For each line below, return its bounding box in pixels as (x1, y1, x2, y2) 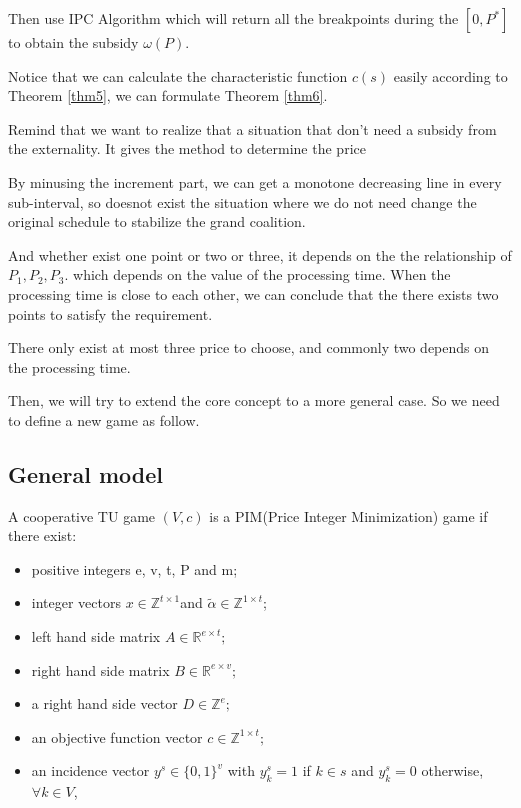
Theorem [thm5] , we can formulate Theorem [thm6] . (8, 85, 328, 106)
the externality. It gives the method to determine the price (8, 138, 366, 159)
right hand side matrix (31, 659, 170, 680)
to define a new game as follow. (8, 409, 200, 430)
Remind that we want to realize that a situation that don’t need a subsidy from (8, 118, 497, 139)
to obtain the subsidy (8, 32, 139, 52)
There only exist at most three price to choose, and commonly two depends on (8, 337, 490, 358)
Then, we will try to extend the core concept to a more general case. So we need (8, 390, 500, 411)
